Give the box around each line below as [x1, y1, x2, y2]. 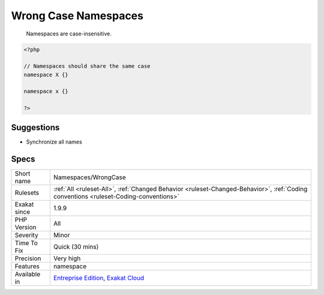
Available [14, 270, 41, 278]
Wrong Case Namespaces [11, 9, 144, 22]
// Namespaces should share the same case [23, 63, 151, 70]
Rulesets [14, 188, 39, 196]
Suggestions [11, 122, 60, 132]
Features [14, 262, 40, 270]
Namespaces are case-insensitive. [26, 30, 112, 37]
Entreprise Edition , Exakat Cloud [53, 273, 145, 282]
